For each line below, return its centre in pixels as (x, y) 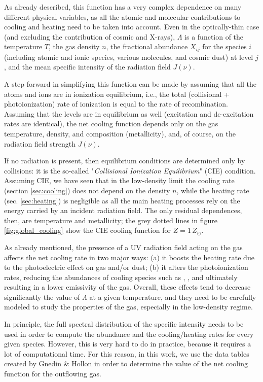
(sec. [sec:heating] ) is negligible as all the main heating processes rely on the (122, 200)
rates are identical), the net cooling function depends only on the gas (111, 124)
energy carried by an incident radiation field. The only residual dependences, (123, 210)
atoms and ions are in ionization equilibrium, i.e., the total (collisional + (117, 94)
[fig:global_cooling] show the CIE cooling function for (87, 230)
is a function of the (214, 36)
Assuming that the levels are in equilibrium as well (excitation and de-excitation (129, 113)
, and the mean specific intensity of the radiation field (87, 67)
